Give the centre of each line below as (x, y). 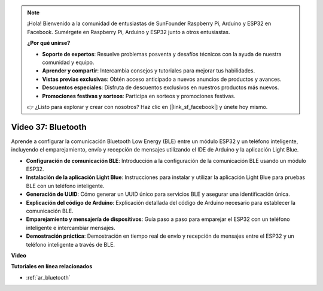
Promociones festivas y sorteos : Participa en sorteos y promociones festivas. (139, 96)
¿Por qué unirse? (49, 43)
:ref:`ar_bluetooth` (48, 277)
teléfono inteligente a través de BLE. (71, 244)
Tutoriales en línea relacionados (52, 266)
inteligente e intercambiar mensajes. (71, 228)
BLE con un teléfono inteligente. (65, 186)
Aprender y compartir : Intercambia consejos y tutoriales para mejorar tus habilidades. (149, 71)
